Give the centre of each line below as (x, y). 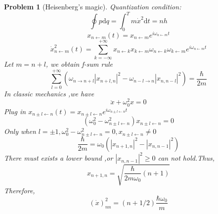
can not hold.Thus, (186, 158)
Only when (20, 131)
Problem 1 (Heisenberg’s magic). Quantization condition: (93, 6)
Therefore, (20, 190)
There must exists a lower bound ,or (59, 158)
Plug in (15, 111)
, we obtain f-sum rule (79, 64)
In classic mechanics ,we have (49, 93)
